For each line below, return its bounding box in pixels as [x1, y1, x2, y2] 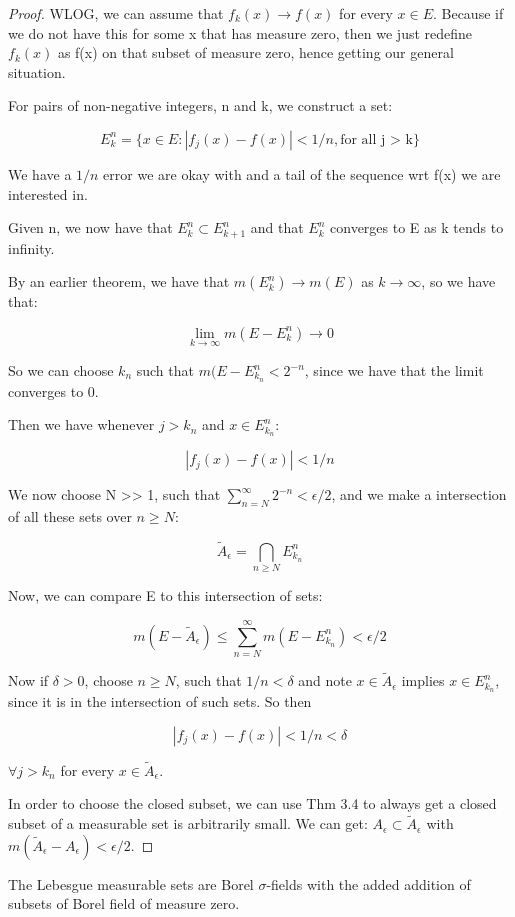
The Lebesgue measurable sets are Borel [8, 873, 254, 894]
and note [298, 670, 352, 691]
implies [401, 670, 445, 691]
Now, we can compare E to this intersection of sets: [8, 585, 323, 606]
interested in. [8, 183, 88, 204]
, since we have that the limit [304, 360, 484, 381]
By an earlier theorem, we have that [8, 271, 230, 292]
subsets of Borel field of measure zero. [8, 893, 240, 914]
